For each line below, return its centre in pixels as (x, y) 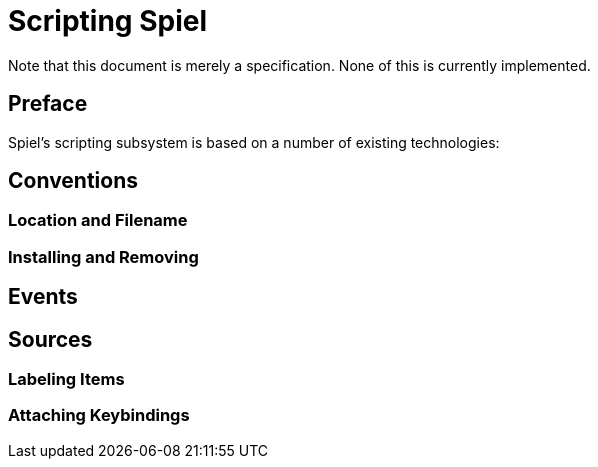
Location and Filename (98, 220)
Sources (50, 339)
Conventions (73, 181)
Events (43, 297)
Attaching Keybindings (99, 415)
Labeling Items (66, 379)
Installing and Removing (103, 256)
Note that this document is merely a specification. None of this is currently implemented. (299, 65)
